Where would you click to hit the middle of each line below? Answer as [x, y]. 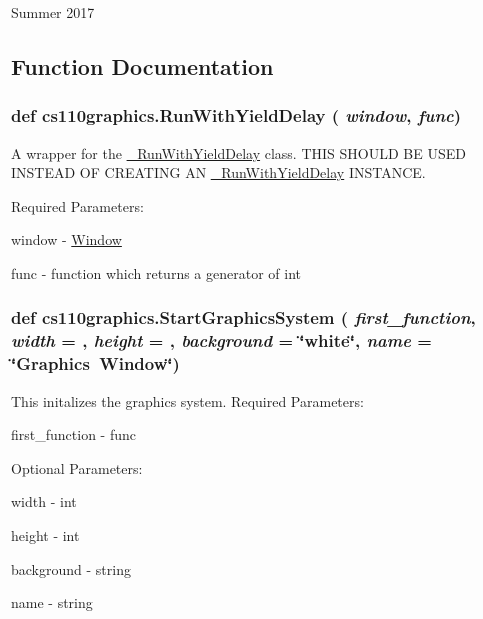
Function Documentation [142, 65]
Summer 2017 [53, 12]
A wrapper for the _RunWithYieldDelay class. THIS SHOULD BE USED [238, 152]
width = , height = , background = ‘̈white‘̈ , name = [221, 340]
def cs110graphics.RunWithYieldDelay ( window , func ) [236, 115]
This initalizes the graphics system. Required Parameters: [187, 400]
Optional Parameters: [77, 467]
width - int [44, 501]
